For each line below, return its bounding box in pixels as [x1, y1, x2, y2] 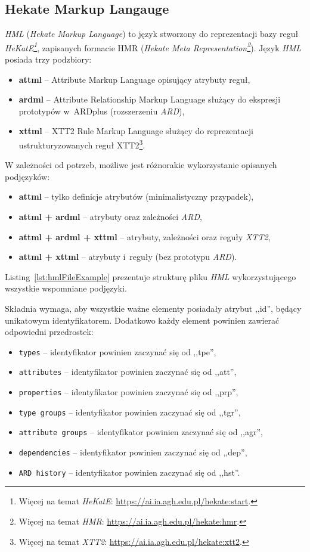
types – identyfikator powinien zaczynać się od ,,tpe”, [18, 345, 216, 358]
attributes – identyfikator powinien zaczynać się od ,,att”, [18, 365, 237, 378]
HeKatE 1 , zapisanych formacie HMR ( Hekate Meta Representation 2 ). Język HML [5, 39, 302, 54]
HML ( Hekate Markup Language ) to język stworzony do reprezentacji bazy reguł [5, 27, 299, 40]
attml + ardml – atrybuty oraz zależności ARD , [18, 210, 202, 223]
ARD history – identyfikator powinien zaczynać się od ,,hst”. [18, 466, 240, 478]
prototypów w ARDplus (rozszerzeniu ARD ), [18, 104, 185, 117]
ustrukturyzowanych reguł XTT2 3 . [18, 137, 145, 151]
